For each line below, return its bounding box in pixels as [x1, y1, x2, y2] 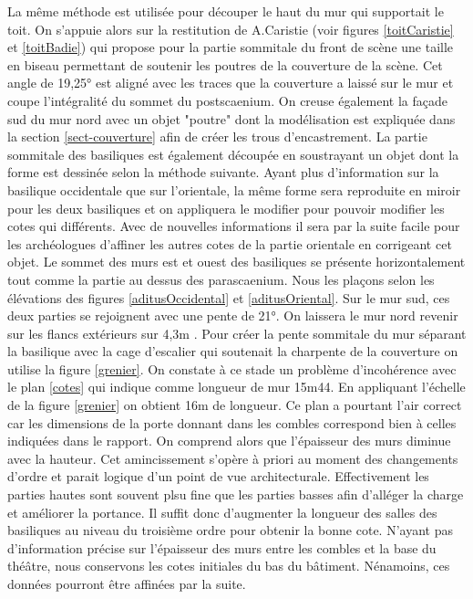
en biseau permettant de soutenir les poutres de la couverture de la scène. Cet [7, 55, 443, 74]
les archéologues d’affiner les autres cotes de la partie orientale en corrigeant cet [7, 234, 452, 253]
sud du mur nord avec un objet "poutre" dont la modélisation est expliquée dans [7, 109, 456, 128]
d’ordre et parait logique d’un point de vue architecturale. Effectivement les [7, 467, 429, 486]
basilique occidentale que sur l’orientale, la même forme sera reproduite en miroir [7, 180, 461, 199]
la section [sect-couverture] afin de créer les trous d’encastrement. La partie [7, 127, 427, 146]
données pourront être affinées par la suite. [7, 574, 246, 593]
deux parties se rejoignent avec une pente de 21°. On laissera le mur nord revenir [7, 306, 458, 325]
